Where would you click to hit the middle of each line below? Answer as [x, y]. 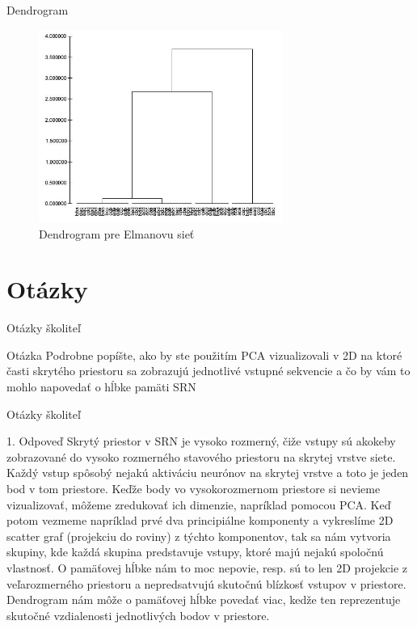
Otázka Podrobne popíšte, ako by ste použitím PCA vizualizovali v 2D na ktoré [204, 355]
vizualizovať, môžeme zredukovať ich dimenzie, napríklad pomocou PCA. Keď [199, 504]
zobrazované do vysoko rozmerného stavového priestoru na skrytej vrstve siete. [201, 456]
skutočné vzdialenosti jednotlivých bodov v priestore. [138, 615]
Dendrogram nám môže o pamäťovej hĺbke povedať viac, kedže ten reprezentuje [204, 599]
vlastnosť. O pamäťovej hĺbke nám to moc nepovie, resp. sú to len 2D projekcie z [207, 567]
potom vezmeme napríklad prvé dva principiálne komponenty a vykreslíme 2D [200, 520]
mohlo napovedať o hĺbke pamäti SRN [101, 386]
